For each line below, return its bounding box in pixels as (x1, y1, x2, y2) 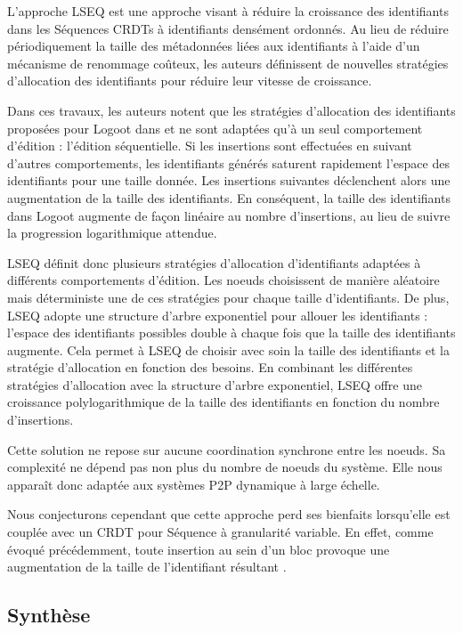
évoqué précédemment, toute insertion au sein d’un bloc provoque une (7, 540, 390, 558)
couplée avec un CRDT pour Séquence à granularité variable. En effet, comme (7, 523, 434, 541)
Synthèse (7, 601, 91, 629)
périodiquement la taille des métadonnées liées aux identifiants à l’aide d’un (7, 37, 420, 55)
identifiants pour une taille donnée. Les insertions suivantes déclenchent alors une (7, 171, 451, 190)
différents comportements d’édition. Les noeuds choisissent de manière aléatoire (7, 271, 440, 289)
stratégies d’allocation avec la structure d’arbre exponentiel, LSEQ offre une (7, 375, 422, 394)
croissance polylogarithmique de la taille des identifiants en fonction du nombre (7, 393, 440, 411)
